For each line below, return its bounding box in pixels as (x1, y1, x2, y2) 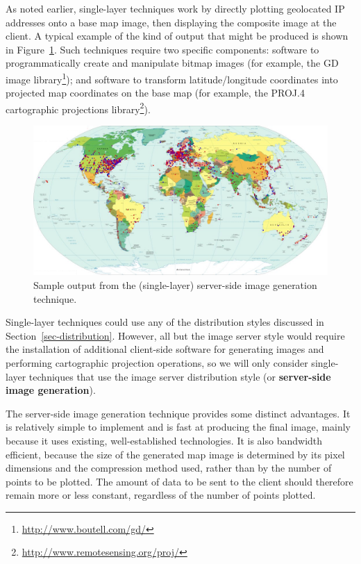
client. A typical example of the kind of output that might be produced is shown (6, 28, 349, 43)
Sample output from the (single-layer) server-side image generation (33, 277, 317, 292)
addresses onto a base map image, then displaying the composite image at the (6, 15, 337, 29)
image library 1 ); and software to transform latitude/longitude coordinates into (6, 69, 338, 86)
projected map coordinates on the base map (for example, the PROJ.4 (6, 85, 305, 100)
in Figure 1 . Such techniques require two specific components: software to (6, 42, 319, 56)
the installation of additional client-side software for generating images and (6, 342, 324, 356)
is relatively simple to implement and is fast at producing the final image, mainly (6, 420, 351, 434)
